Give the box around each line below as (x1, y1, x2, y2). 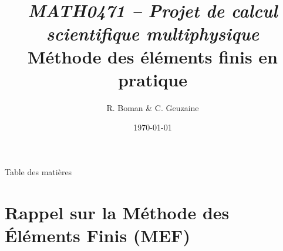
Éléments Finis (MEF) (5, 223, 190, 247)
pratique (118, 67, 187, 91)
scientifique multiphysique (46, 21, 260, 46)
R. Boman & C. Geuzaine (106, 101, 199, 113)
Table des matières (5, 165, 72, 178)
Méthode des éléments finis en (28, 44, 278, 68)
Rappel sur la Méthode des (5, 200, 230, 224)
